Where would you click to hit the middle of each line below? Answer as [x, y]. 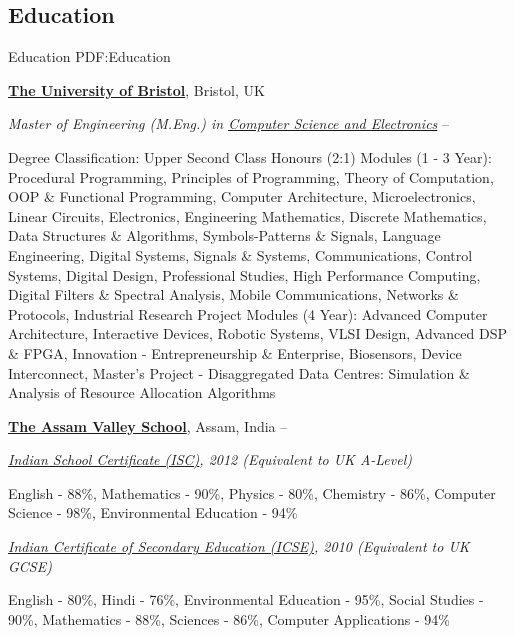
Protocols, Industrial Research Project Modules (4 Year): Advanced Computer [248, 313]
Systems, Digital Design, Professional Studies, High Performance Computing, [244, 274]
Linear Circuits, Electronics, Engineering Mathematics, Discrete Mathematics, [247, 215]
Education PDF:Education [89, 56]
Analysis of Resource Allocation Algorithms [142, 392]
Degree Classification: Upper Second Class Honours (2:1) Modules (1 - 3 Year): [250, 156]
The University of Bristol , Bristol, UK [136, 89]
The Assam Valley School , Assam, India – [148, 425]
